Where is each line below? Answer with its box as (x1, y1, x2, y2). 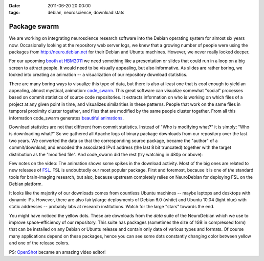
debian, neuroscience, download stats (47, 10, 125, 16)
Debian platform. (9, 181, 43, 187)
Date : (9, 3, 21, 8)
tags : (9, 10, 20, 16)
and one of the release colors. (9, 240, 69, 246)
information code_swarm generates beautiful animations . (9, 115, 124, 121)
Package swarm (9, 23, 59, 31)
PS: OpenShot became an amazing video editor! (9, 249, 106, 255)
